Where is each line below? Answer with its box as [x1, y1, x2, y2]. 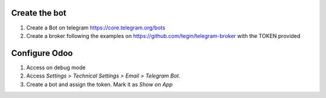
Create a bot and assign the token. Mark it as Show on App [26, 81, 173, 88]
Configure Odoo [11, 48, 73, 58]
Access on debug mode [26, 64, 86, 71]
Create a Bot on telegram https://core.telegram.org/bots [26, 24, 165, 31]
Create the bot [11, 8, 66, 18]
